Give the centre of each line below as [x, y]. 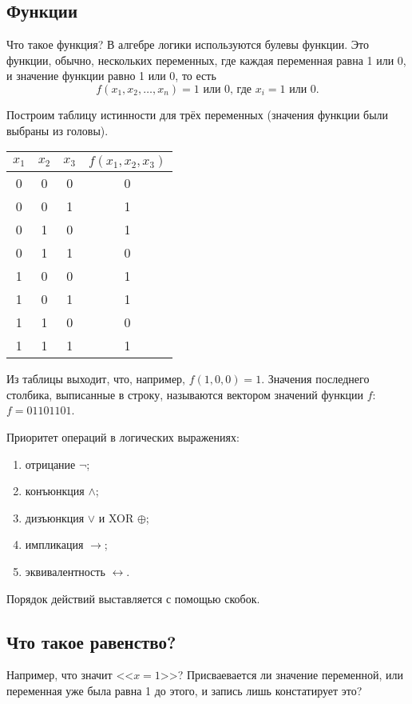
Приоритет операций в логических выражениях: [123, 436]
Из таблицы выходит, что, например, [96, 379]
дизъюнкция [55, 517]
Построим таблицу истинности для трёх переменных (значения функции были [198, 114]
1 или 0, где [223, 89]
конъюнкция [55, 491]
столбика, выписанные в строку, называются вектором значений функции [185, 394]
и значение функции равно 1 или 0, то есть [111, 76]
